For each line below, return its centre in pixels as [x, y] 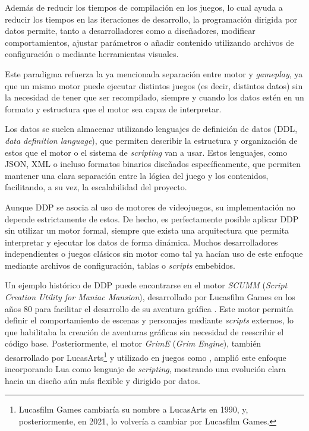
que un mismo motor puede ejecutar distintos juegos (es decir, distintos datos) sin [154, 85]
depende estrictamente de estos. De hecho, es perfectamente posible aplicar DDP [152, 218]
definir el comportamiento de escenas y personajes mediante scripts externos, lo [149, 320]
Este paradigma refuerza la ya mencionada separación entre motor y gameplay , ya [154, 73]
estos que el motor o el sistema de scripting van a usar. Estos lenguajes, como [146, 152]
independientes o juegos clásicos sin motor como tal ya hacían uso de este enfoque [154, 254]
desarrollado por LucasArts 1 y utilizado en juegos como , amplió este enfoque [146, 356]
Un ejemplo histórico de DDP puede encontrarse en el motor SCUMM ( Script [146, 285]
